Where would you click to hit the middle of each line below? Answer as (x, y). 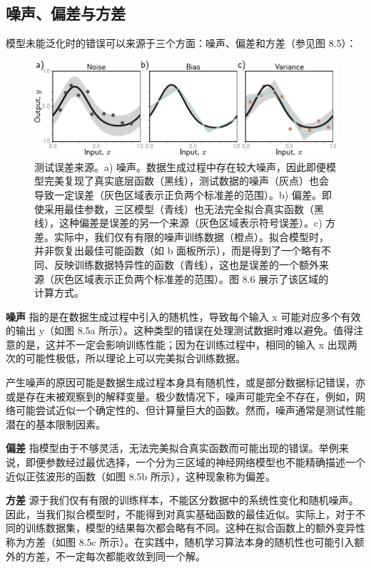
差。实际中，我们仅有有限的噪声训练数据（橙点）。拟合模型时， (182, 236)
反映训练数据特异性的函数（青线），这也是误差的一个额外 (186, 264)
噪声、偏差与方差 (66, 13)
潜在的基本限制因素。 (56, 424)
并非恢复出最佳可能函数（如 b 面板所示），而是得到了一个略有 (178, 251)
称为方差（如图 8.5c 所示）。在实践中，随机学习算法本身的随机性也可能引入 (180, 542)
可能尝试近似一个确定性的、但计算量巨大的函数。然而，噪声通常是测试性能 (190, 410)
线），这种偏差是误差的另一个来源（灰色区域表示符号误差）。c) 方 (185, 223)
